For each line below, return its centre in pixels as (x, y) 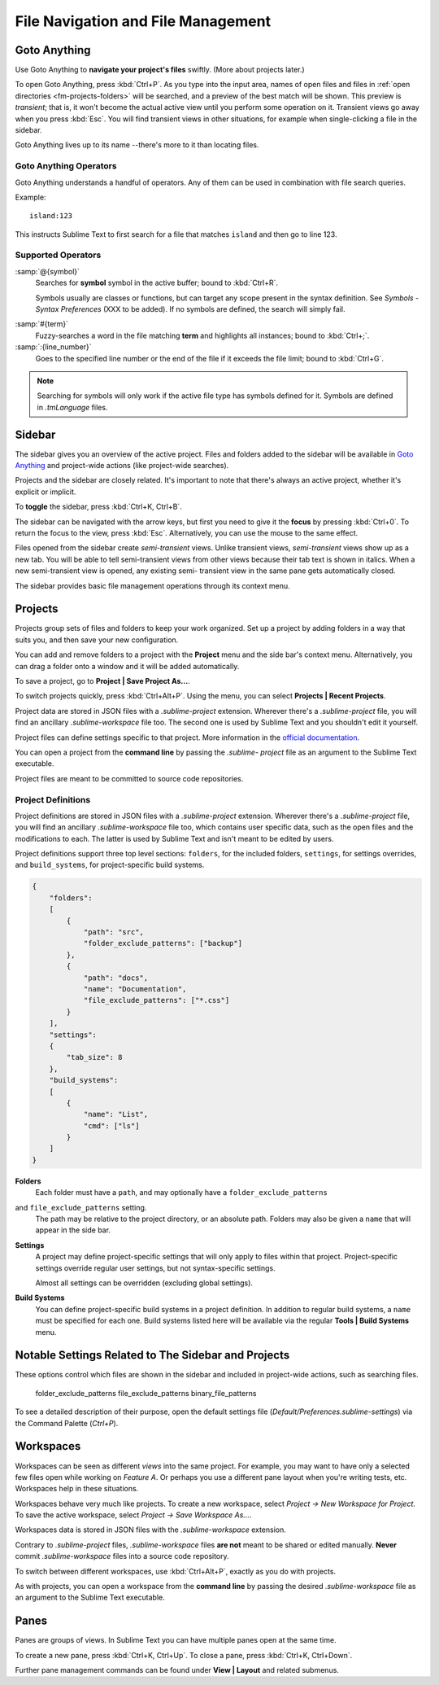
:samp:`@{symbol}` (48, 271)
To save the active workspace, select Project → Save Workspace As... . (133, 1515)
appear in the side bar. (73, 1230)
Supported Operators (58, 255)
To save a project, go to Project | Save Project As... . (102, 681)
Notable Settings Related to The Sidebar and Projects (152, 1355)
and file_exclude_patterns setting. (81, 1207)
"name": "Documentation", (135, 989)
